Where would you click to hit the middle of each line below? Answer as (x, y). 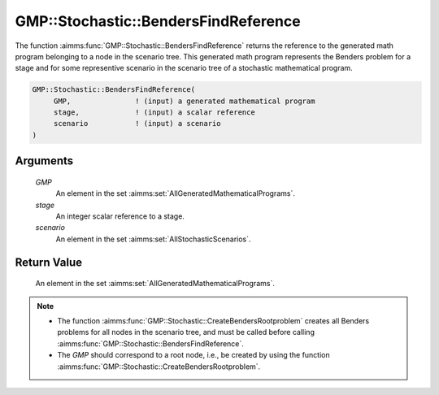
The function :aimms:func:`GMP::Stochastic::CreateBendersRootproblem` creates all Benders (213, 321)
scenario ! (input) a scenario (137, 124)
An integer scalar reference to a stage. (120, 216)
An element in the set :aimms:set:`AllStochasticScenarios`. (153, 239)
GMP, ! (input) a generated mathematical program (184, 101)
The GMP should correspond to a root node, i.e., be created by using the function (193, 355)
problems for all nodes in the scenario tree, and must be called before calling (186, 332)
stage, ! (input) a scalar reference (154, 113)
